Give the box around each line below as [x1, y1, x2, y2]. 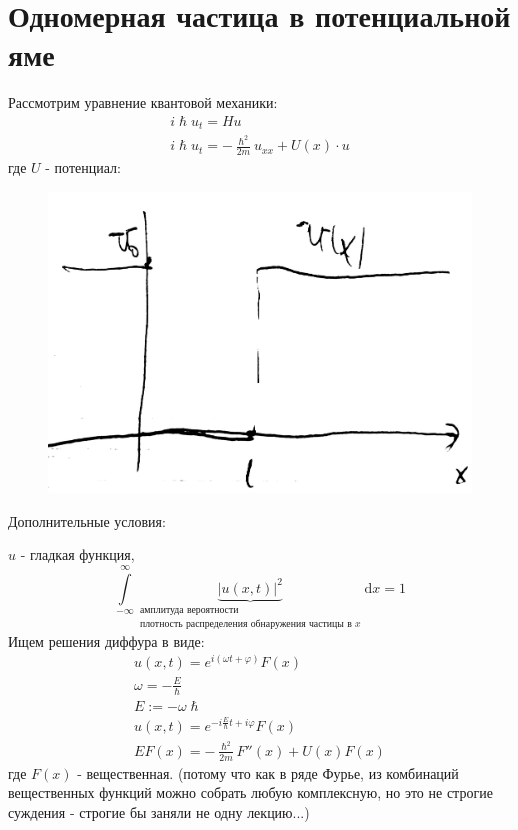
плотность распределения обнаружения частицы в [139, 619, 352, 630]
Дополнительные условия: [8, 510, 166, 531]
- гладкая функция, [20, 544, 135, 565]
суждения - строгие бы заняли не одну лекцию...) [8, 801, 310, 822]
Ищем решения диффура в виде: [8, 630, 205, 651]
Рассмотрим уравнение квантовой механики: [8, 92, 278, 113]
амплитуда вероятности [139, 604, 239, 615]
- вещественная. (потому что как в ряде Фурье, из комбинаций [77, 762, 459, 783]
